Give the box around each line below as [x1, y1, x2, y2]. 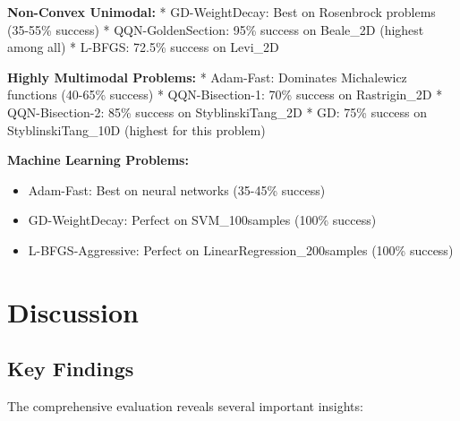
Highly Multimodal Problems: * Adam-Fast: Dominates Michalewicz [7, 67, 407, 86]
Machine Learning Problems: [7, 150, 189, 169]
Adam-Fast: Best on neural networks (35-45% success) [28, 180, 326, 199]
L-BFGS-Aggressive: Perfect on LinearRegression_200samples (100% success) [28, 240, 454, 259]
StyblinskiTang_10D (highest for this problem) [7, 120, 266, 139]
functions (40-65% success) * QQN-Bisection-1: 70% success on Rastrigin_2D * [7, 85, 443, 104]
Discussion [7, 293, 139, 330]
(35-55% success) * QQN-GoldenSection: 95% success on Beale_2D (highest [7, 20, 424, 39]
